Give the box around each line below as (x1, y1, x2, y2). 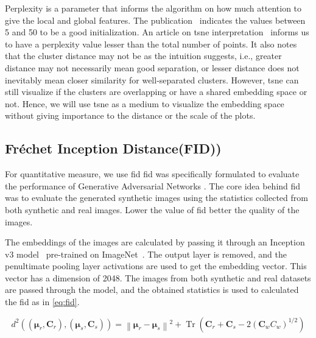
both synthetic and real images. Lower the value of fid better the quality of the (5, 203, 300, 216)
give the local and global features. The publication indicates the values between (5, 13, 306, 26)
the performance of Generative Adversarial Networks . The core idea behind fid (5, 179, 301, 192)
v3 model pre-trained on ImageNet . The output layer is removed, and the (5, 247, 287, 260)
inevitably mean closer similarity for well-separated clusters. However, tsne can (5, 73, 299, 86)
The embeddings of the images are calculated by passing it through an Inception (5, 236, 305, 248)
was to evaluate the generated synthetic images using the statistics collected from (5, 191, 308, 204)
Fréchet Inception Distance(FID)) (5, 139, 222, 158)
